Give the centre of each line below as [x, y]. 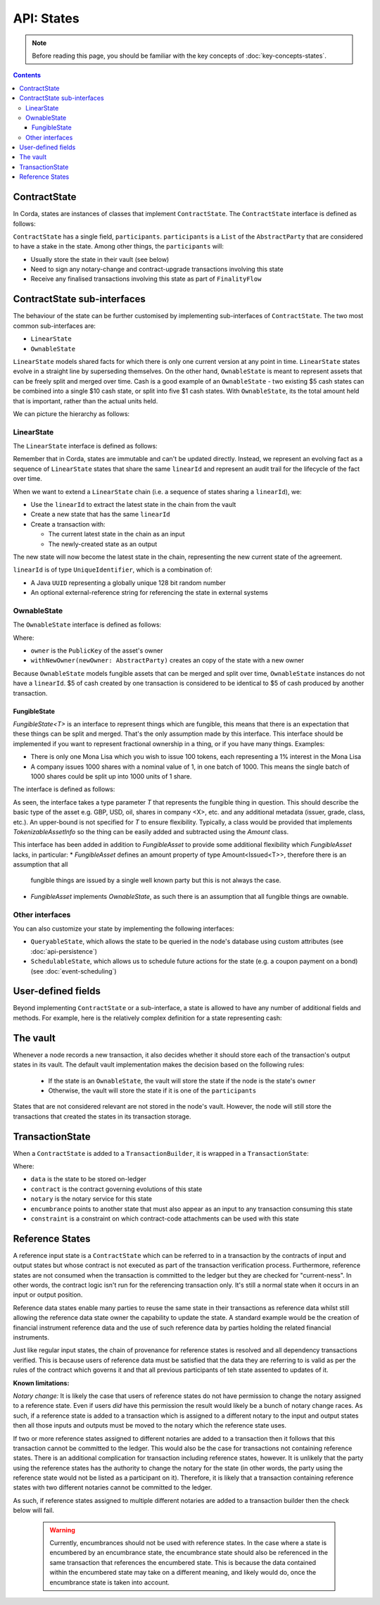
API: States [46, 18]
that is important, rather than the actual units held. [85, 401]
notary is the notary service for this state [91, 1199]
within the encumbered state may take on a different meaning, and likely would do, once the [183, 1573]
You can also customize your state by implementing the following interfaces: [124, 929]
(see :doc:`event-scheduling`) [74, 971]
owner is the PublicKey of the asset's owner [97, 650]
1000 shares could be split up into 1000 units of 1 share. [111, 776]
